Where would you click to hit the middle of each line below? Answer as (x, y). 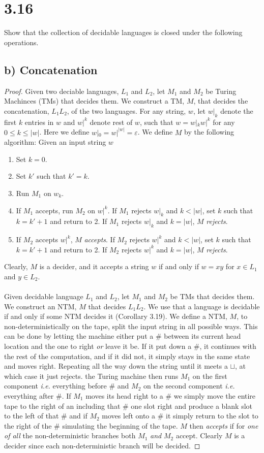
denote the (237, 110)
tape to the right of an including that (62, 406)
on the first (210, 376)
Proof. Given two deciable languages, (62, 91)
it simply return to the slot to (212, 416)
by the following (209, 132)
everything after (29, 396)
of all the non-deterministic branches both (70, 435)
